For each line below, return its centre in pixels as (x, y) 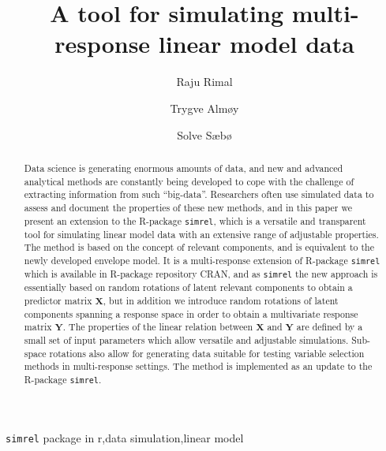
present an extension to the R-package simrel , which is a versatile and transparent (195, 220)
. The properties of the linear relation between (158, 327)
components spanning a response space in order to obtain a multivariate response (191, 313)
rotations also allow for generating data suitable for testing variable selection (207, 353)
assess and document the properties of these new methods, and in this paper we (188, 207)
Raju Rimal (204, 82)
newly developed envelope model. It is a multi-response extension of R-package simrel (202, 260)
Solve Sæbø (204, 134)
